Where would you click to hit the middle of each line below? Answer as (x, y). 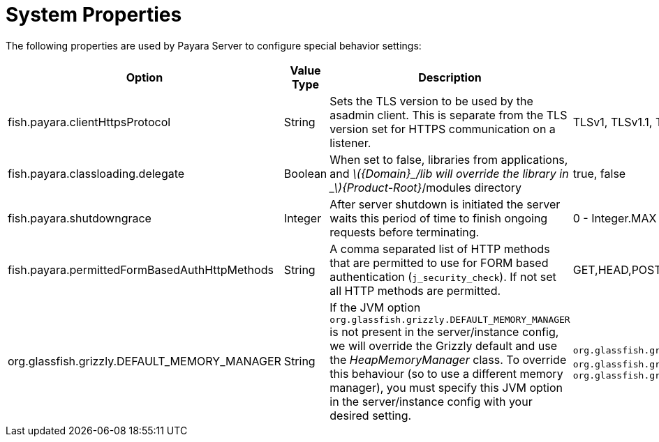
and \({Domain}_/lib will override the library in (449, 173)
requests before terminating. (405, 232)
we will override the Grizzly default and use (444, 345)
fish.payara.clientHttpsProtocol (89, 122)
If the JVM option (375, 307)
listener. (350, 143)
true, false (599, 173)
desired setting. (371, 415)
